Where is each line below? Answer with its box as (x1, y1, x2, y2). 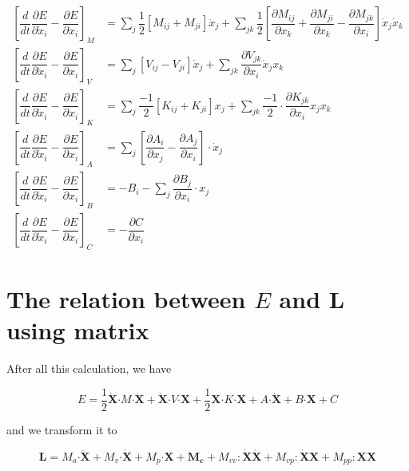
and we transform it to (6, 421, 117, 437)
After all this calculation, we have (6, 360, 172, 377)
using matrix (6, 314, 149, 346)
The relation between (6, 283, 246, 315)
